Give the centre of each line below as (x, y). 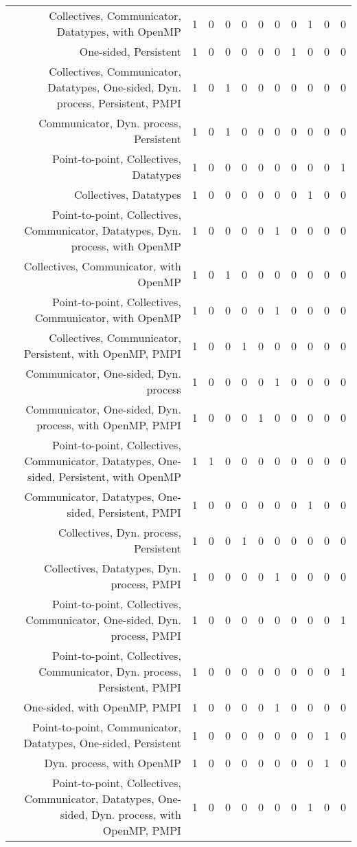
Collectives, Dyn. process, (120, 532)
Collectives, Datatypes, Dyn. (113, 568)
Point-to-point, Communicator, (107, 727)
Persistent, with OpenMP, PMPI (102, 353)
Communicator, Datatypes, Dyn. (103, 230)
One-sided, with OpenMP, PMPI (102, 707)
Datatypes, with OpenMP (119, 31)
